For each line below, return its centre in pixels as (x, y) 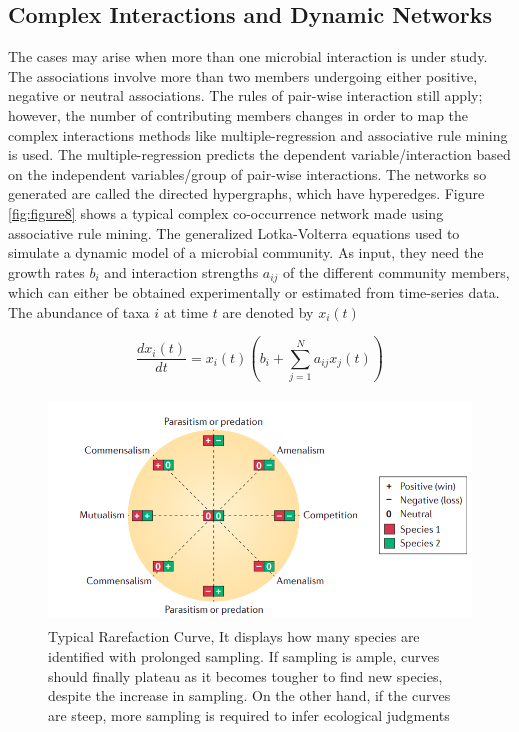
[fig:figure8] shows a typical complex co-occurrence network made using (226, 212)
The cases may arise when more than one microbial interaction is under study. (248, 56)
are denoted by (268, 311)
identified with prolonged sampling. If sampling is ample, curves (244, 656)
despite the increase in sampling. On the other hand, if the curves (249, 695)
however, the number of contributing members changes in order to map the (238, 114)
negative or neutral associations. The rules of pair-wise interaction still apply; (245, 95)
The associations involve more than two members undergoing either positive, (243, 75)
